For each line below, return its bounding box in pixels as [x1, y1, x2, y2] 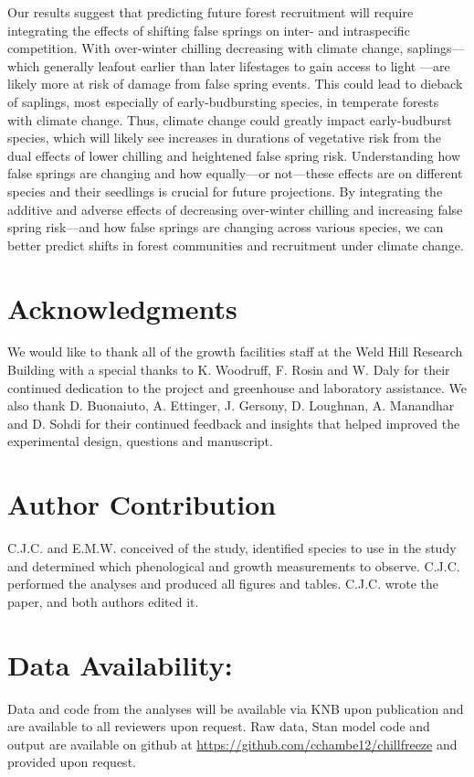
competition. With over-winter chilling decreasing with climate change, [7, 38, 404, 58]
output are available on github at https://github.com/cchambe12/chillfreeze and [7, 734, 458, 753]
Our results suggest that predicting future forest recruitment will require [7, 3, 414, 21]
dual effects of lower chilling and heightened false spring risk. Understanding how [7, 145, 461, 165]
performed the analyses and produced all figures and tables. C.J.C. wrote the [7, 574, 439, 593]
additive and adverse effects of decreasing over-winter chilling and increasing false [7, 199, 463, 218]
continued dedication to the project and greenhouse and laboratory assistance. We [7, 378, 467, 397]
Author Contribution [7, 485, 277, 523]
